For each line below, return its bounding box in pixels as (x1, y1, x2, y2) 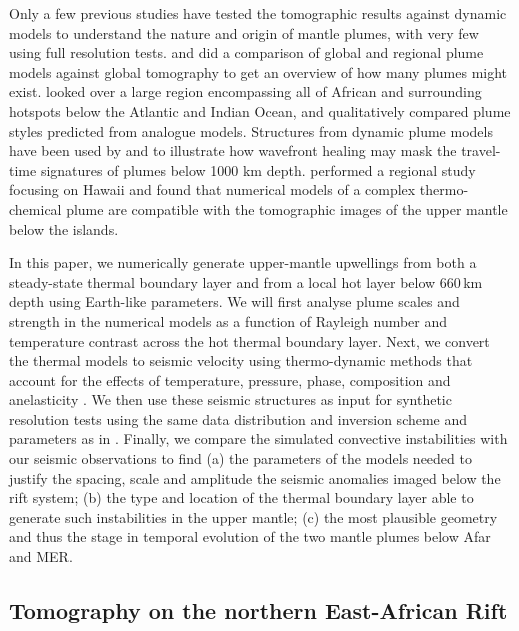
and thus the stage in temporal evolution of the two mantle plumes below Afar (9, 526, 491, 547)
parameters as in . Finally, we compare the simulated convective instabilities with (9, 428, 508, 449)
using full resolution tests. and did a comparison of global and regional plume (9, 42, 484, 63)
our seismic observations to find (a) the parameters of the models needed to (9, 448, 472, 469)
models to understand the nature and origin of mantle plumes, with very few (9, 22, 479, 43)
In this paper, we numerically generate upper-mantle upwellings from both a (9, 252, 477, 273)
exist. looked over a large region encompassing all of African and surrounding (9, 81, 482, 102)
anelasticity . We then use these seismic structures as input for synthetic (9, 389, 452, 410)
